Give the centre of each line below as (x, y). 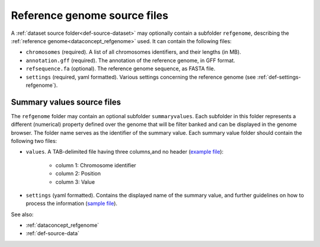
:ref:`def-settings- (279, 77)
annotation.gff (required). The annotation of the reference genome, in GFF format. (130, 60)
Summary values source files (66, 102)
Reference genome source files (90, 15)
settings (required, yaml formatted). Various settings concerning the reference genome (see (141, 77)
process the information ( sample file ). (72, 203)
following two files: (34, 141)
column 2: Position (78, 174)
